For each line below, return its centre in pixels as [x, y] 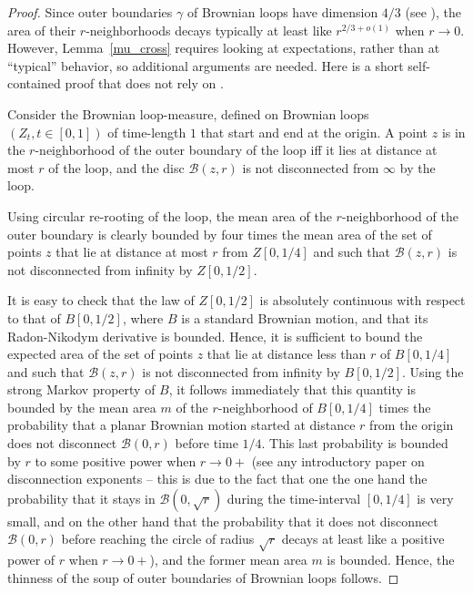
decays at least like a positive [363, 539]
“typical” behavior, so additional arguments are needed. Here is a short [206, 65]
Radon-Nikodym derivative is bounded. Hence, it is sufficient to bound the [215, 336]
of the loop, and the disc [116, 167]
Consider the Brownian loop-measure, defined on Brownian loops [188, 113]
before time [206, 443]
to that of [34, 317]
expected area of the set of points [100, 354]
